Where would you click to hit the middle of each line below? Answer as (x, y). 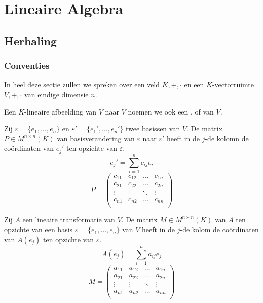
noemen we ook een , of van (171, 111)
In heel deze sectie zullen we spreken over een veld (82, 84)
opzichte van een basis (39, 229)
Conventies (27, 66)
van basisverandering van (96, 138)
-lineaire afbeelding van (61, 111)
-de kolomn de (227, 138)
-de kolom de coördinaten (219, 229)
